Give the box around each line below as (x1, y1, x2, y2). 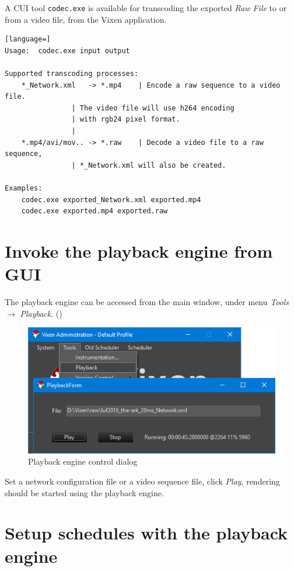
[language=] (5, 35, 51, 44)
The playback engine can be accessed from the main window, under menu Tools (5, 296, 289, 308)
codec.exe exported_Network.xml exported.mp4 (21, 195, 201, 204)
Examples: (5, 184, 43, 192)
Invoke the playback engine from (5, 238, 273, 262)
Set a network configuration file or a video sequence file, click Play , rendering (5, 475, 280, 487)
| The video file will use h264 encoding (71, 103, 235, 112)
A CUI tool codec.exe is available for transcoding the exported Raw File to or (5, 2, 287, 13)
